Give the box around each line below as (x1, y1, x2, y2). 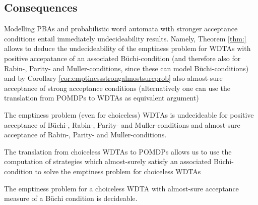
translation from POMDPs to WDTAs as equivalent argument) (4, 92, 199, 103)
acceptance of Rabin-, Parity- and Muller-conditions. (4, 129, 167, 140)
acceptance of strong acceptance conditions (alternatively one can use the (4, 82, 231, 93)
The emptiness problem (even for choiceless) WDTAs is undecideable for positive (4, 109, 254, 120)
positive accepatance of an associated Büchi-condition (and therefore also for (4, 53, 241, 63)
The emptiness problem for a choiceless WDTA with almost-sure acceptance (4, 183, 239, 193)
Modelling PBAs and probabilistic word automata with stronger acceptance (4, 23, 238, 34)
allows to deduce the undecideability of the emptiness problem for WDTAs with (4, 43, 251, 54)
